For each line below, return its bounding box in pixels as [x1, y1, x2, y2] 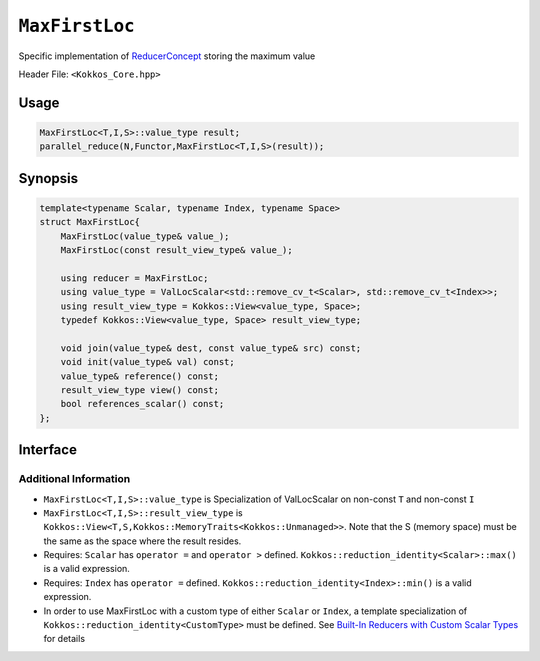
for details [43, 633, 85, 645]
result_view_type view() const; [60, 385, 220, 395]
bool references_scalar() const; [60, 398, 225, 410]
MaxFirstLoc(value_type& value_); [60, 230, 230, 242]
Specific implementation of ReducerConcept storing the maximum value [18, 50, 316, 62]
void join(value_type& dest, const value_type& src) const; [60, 342, 362, 354]
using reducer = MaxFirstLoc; [60, 272, 209, 284]
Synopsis [18, 170, 79, 187]
